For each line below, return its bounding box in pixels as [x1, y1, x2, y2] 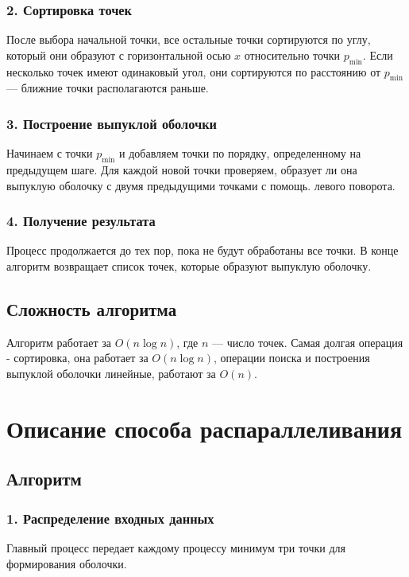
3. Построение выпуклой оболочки [6, 113, 218, 133]
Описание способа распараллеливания [6, 411, 403, 444]
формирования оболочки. [6, 555, 127, 571]
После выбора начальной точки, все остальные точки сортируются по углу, [6, 31, 371, 48]
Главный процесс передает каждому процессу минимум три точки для [6, 539, 346, 556]
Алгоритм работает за [6, 333, 112, 350]
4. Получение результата [6, 211, 156, 231]
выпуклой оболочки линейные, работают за [6, 365, 216, 381]
